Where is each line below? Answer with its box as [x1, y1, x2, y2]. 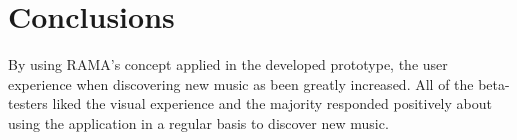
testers [8, 93, 48, 114]
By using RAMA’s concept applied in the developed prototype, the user [8, 54, 448, 75]
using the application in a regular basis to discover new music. [8, 112, 389, 133]
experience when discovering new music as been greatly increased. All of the [8, 73, 474, 94]
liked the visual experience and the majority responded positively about [52, 93, 492, 114]
